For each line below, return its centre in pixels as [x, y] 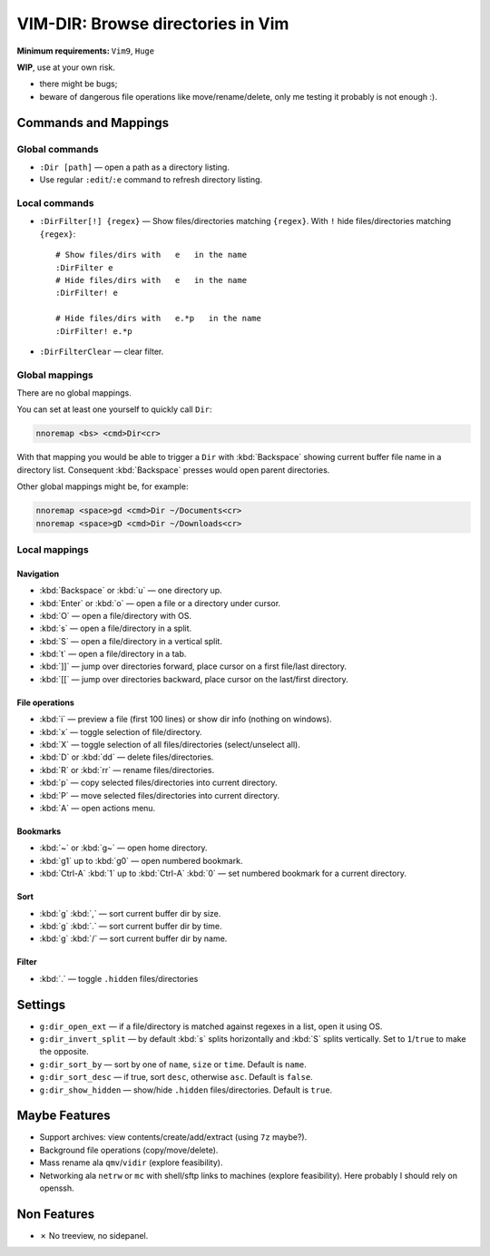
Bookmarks [39, 831]
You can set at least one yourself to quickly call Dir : [114, 409]
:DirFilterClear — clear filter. [102, 351]
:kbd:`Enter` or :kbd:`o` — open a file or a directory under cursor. [160, 603]
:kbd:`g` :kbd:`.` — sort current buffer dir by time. [131, 926]
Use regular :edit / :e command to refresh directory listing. [151, 180]
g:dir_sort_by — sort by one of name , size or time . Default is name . [173, 1064]
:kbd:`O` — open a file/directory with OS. [116, 615]
